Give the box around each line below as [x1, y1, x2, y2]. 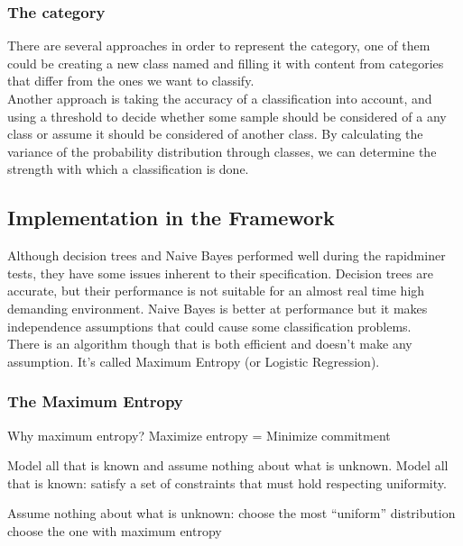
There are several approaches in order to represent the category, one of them [7, 36, 431, 55]
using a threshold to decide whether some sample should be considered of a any [7, 106, 447, 125]
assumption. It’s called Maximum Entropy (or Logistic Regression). [7, 351, 380, 370]
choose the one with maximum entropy [7, 521, 222, 540]
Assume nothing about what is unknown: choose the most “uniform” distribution [7, 504, 456, 523]
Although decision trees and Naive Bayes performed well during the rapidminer [7, 246, 446, 265]
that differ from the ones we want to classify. [7, 71, 255, 90]
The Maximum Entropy [7, 390, 183, 413]
